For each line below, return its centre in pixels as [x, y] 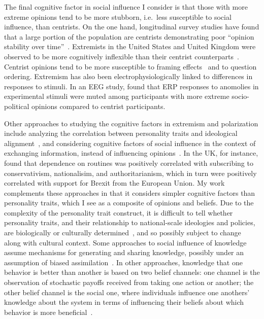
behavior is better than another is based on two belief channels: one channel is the [132, 272]
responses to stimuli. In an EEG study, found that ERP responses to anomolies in [131, 86]
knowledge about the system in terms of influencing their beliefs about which [124, 302]
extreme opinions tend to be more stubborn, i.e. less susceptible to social [118, 16]
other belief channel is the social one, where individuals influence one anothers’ [127, 292]
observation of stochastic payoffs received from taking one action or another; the [129, 282]
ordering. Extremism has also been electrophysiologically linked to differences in [128, 76]
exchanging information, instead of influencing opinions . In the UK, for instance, [131, 153]
